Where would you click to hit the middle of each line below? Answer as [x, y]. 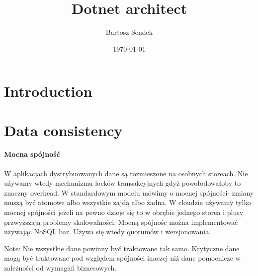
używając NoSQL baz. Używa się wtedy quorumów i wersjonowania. [108, 232]
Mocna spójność [32, 154]
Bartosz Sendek [129, 32]
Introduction [48, 91]
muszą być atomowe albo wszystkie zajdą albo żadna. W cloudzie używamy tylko [128, 202]
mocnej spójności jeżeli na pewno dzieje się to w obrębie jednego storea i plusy [124, 212]
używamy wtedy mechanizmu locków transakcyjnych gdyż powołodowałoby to [123, 183]
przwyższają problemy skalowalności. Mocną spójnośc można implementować [121, 222]
